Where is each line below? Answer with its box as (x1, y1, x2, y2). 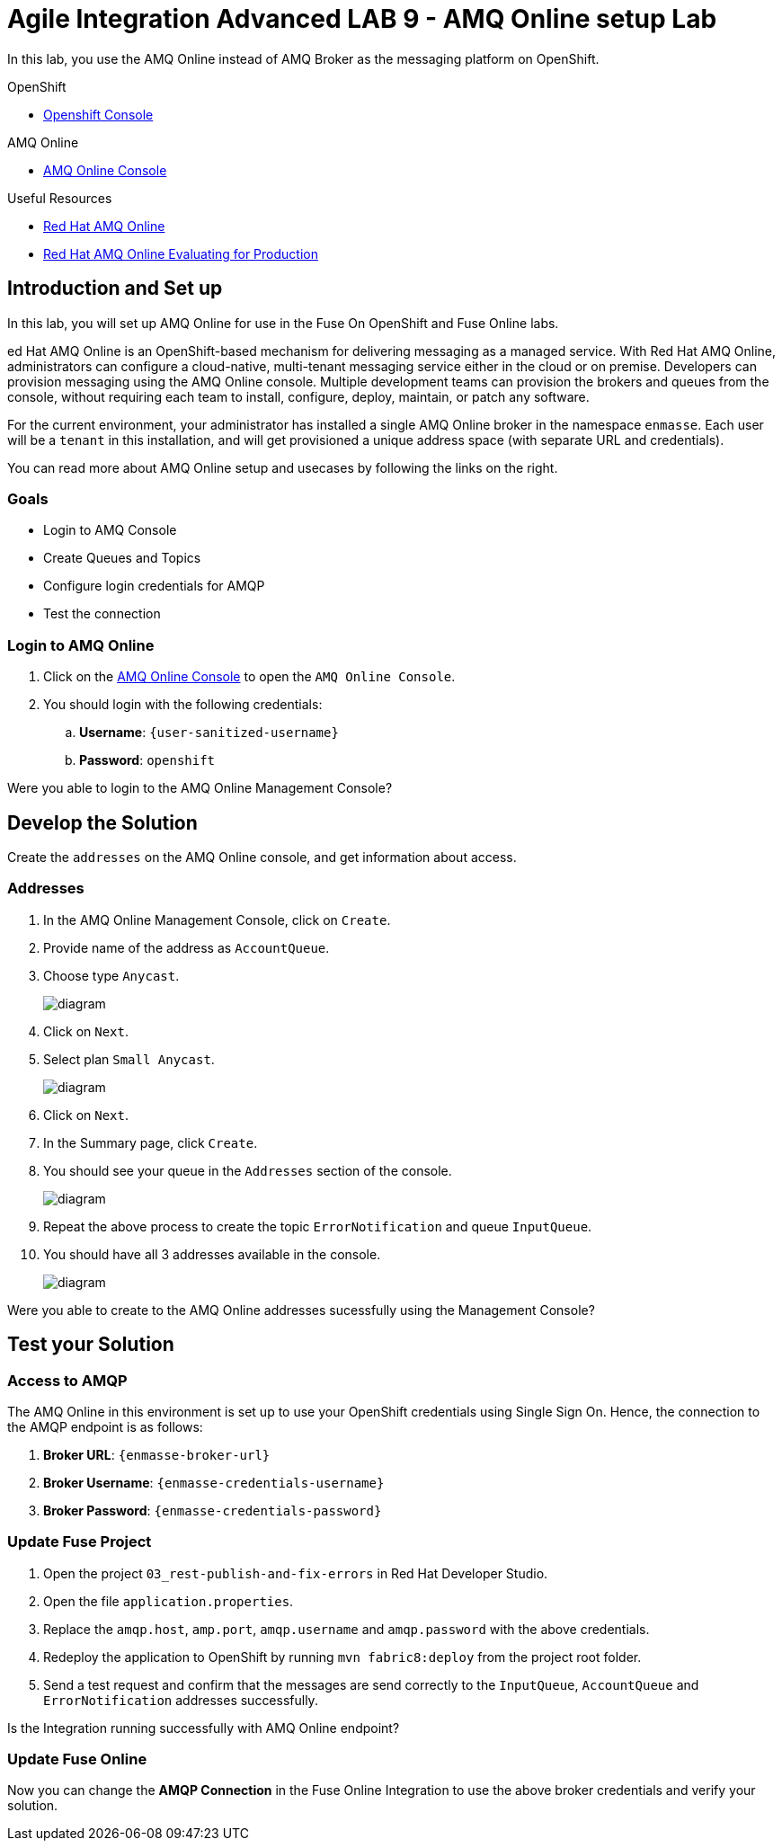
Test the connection (43, 606, 161, 622)
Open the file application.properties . (43, 1593, 294, 1609)
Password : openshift (79, 752, 216, 769)
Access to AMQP (7, 1371, 128, 1390)
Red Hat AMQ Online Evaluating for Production (43, 245, 318, 262)
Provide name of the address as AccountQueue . (43, 939, 330, 955)
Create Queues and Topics (43, 550, 201, 566)
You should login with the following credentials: (43, 697, 323, 713)
